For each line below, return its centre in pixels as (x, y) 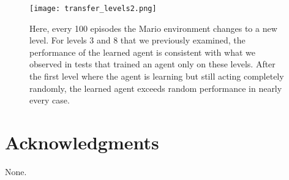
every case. (50, 100)
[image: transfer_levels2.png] (93, 9)
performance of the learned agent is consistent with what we (142, 52)
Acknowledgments (82, 142)
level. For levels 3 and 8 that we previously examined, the (137, 40)
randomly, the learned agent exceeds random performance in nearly (156, 88)
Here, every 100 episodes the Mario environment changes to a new (153, 28)
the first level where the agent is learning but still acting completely (157, 76)
